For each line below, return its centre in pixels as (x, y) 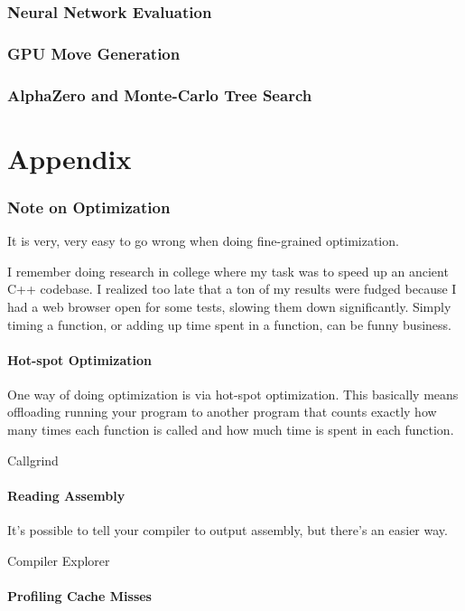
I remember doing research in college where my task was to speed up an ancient (228, 271)
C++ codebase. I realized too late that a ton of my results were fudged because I (232, 289)
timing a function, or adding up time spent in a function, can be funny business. (229, 324)
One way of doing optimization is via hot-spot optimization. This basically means (233, 394)
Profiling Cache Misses (79, 595)
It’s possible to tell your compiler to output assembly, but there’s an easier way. (228, 530)
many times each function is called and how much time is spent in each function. (231, 430)
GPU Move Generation (94, 53)
